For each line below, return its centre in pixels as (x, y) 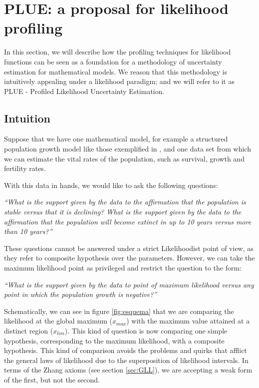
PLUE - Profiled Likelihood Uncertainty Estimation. (84, 91)
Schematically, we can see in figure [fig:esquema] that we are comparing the (119, 311)
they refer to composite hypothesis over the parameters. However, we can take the (129, 258)
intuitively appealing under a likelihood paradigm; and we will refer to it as (119, 81)
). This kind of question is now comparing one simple (146, 330)
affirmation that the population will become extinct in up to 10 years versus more (128, 221)
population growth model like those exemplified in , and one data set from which (128, 149)
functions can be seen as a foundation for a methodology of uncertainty (113, 61)
